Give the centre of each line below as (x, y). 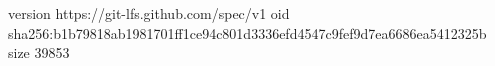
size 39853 (39, 52)
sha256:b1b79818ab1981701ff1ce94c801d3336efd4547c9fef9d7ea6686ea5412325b (247, 32)
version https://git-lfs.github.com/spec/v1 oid (149, 13)
